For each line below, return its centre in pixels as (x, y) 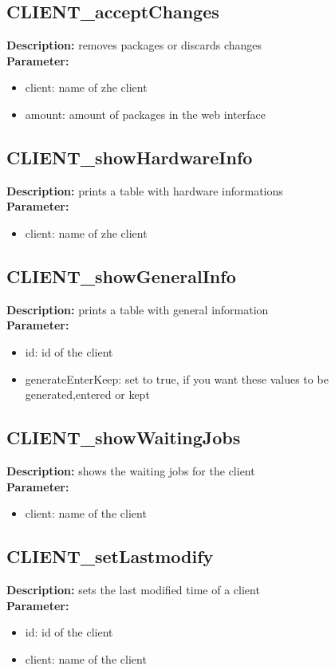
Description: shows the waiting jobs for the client (131, 470)
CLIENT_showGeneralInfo (121, 276)
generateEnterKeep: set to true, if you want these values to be (177, 378)
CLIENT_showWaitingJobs (124, 437)
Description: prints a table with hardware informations (145, 190)
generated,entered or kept (87, 394)
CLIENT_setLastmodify (110, 556)
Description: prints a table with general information (138, 309)
